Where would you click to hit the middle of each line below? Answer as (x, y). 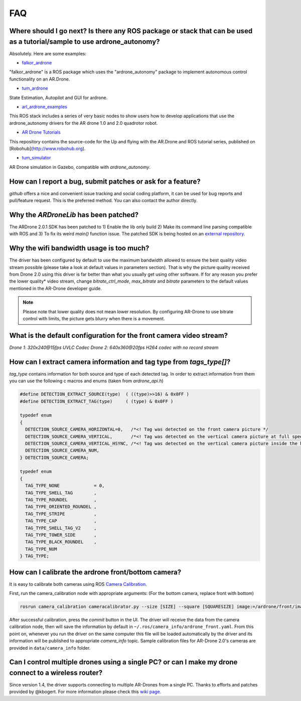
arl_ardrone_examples (44, 107)
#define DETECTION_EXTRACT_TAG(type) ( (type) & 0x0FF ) (97, 401)
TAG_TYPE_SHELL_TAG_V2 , (61, 528)
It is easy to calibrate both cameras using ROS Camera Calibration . (78, 584)
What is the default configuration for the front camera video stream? (119, 335)
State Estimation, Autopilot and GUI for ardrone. (58, 98)
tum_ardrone (35, 89)
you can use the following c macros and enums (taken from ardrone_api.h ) (87, 381)
